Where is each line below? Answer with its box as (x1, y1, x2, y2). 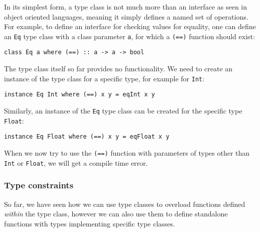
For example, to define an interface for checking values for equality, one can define (4, 21, 256, 32)
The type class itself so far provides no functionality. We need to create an (4, 63, 233, 74)
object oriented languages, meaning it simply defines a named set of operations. (4, 11, 248, 22)
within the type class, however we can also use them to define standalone (4, 208, 228, 219)
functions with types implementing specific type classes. (4, 218, 175, 228)
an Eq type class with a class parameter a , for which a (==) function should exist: (4, 31, 255, 41)
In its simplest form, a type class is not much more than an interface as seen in (4, 2, 247, 12)
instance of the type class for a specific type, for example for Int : (4, 73, 205, 83)
